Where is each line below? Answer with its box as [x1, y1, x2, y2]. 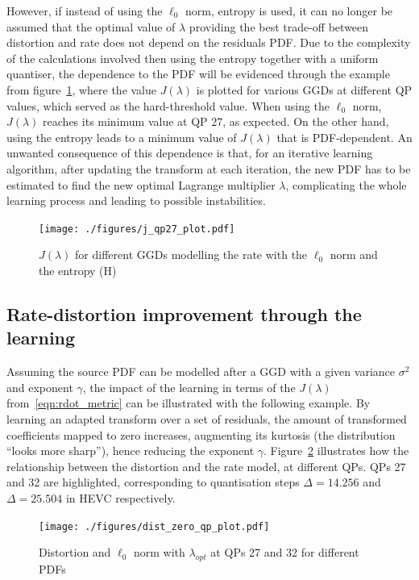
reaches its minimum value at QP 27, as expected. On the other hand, [43, 113, 389, 130]
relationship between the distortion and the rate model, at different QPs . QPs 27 [6, 457, 406, 474]
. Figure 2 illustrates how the [263, 442, 409, 459]
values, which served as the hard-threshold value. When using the [6, 97, 330, 114]
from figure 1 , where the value [6, 81, 157, 98]
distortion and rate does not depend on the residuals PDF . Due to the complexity [6, 34, 411, 51]
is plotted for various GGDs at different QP [196, 81, 413, 98]
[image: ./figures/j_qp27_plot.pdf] [39, 223, 235, 235]
